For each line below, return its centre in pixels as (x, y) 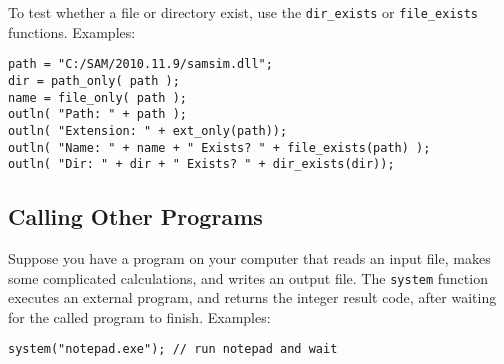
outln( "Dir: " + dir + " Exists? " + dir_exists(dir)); (201, 164)
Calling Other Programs (135, 216)
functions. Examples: (72, 31)
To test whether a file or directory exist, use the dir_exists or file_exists (243, 12)
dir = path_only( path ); (94, 80)
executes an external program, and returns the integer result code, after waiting (252, 297)
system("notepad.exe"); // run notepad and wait (173, 349)
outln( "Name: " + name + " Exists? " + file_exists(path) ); (219, 147)
